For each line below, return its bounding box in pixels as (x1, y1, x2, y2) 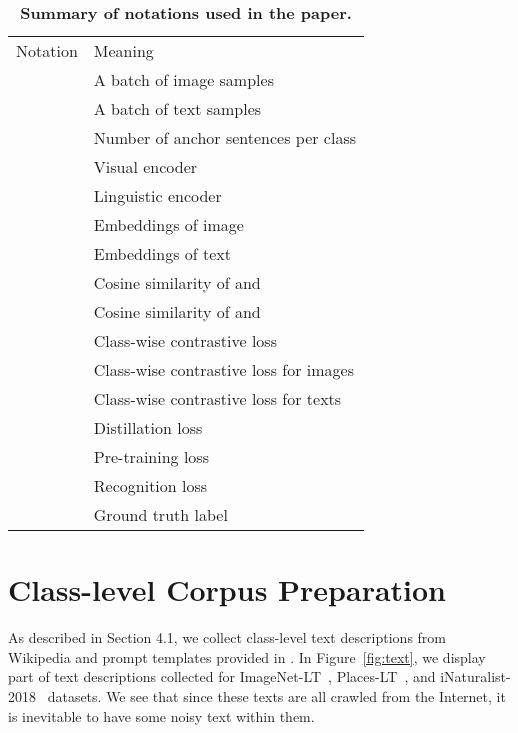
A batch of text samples (93, 97, 262, 120)
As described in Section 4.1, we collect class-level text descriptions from (8, 627, 447, 648)
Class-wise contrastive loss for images (93, 358, 354, 381)
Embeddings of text (93, 242, 232, 265)
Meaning (93, 39, 154, 62)
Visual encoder (93, 155, 198, 178)
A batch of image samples (93, 68, 274, 91)
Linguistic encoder (93, 184, 222, 207)
